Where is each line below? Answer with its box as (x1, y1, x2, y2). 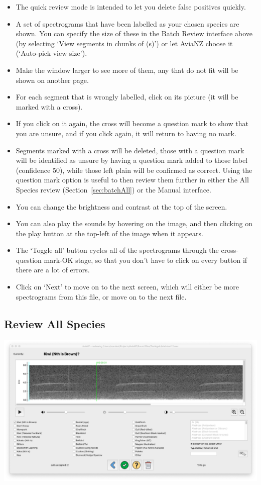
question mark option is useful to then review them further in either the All (16, 174, 249, 185)
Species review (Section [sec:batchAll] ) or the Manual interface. (16, 184, 211, 195)
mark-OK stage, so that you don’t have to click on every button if (44, 254, 247, 265)
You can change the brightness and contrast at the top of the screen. (16, 201, 227, 212)
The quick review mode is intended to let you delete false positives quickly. (16, 2, 246, 12)
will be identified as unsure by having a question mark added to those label (16, 155, 248, 165)
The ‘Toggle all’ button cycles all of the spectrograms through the (16, 245, 219, 255)
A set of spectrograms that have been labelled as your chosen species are (16, 18, 239, 29)
